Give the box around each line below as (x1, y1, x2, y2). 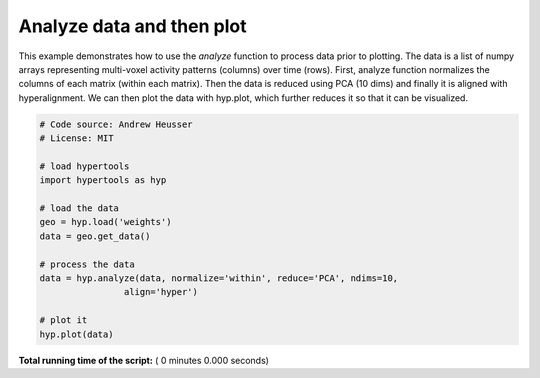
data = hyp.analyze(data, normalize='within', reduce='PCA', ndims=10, (39, 273, 399, 284)
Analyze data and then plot (18, 15, 247, 37)
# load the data (39, 203, 120, 214)
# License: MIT (39, 133, 114, 144)
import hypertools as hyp (39, 175, 167, 186)
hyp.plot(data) (39, 328, 114, 340)
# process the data (39, 258, 135, 270)
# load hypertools (39, 160, 130, 172)
